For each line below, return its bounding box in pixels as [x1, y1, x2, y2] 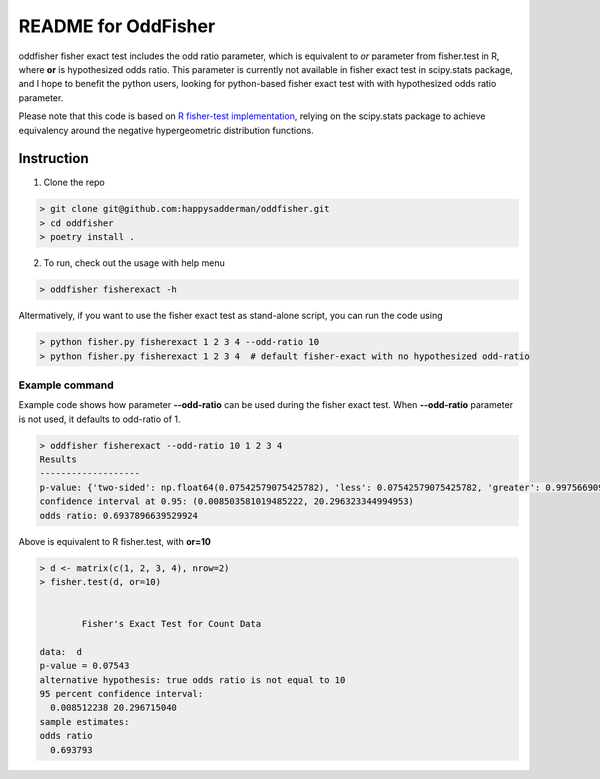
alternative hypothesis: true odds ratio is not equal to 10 [39, 674, 346, 685]
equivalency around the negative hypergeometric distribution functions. [18, 124, 314, 136]
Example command [18, 378, 114, 392]
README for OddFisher [18, 15, 216, 37]
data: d [39, 646, 83, 657]
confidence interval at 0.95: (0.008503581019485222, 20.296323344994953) [39, 496, 415, 507]
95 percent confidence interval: [39, 688, 204, 700]
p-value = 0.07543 [39, 660, 130, 672]
